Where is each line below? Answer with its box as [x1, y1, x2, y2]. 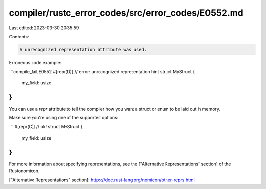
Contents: [9, 34, 29, 39]
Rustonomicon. [9, 168, 40, 174]
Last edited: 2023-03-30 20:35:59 [9, 25, 79, 31]
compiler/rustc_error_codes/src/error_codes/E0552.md [9, 7, 243, 18]
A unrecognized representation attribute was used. [19, 47, 147, 52]
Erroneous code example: [9, 59, 62, 65]
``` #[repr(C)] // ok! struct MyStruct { [9, 124, 83, 130]
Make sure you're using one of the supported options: [9, 114, 119, 120]
